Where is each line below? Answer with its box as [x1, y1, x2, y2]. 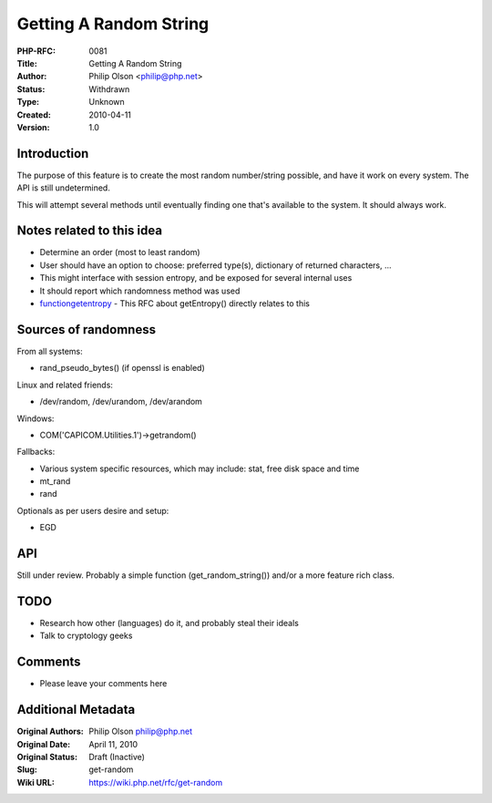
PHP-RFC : [16, 46, 56, 57]
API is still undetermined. [16, 182, 111, 193]
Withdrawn [88, 83, 130, 95]
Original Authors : [16, 726, 84, 737]
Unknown [88, 97, 125, 108]
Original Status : [16, 752, 77, 763]
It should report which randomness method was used [39, 285, 241, 296]
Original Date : [16, 738, 71, 749]
